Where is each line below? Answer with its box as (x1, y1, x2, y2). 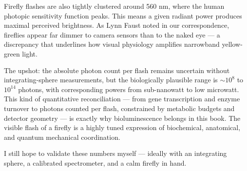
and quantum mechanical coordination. (4, 132, 120, 142)
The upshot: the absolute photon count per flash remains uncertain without (4, 65, 230, 75)
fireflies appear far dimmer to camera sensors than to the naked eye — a (4, 29, 220, 39)
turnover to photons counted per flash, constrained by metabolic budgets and (4, 103, 235, 113)
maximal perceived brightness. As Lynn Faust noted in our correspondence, (4, 20, 229, 30)
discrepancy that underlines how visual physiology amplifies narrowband (4, 39, 220, 49)
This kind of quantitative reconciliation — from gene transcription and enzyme (4, 94, 240, 104)
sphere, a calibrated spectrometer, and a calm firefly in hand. (4, 157, 187, 168)
